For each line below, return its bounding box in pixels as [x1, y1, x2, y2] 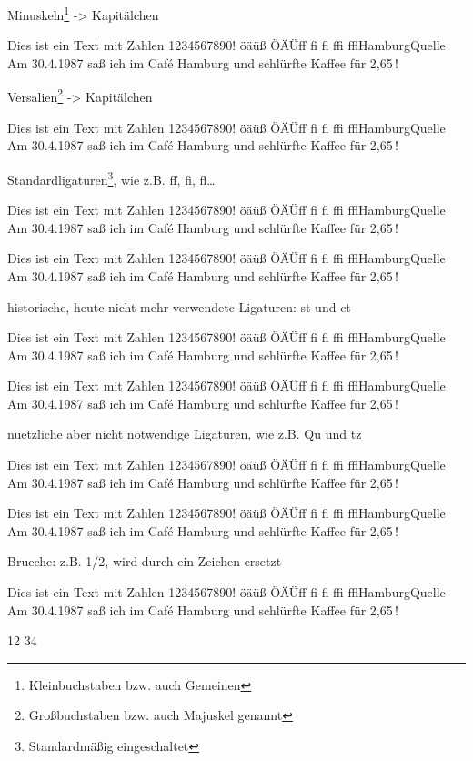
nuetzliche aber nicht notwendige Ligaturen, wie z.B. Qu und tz [7, 424, 362, 443]
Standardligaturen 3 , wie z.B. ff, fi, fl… [7, 167, 216, 188]
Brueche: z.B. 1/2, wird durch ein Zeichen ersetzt [7, 552, 282, 571]
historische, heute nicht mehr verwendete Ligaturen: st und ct [7, 297, 351, 316]
